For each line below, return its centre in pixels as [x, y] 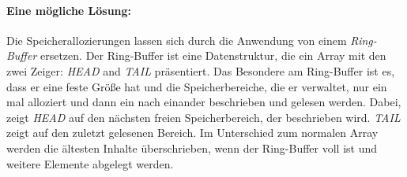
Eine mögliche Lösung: [69, 10]
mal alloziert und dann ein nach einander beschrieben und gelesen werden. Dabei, [204, 102]
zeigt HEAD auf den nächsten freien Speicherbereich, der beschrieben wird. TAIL [203, 117]
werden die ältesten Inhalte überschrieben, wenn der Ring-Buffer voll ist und [192, 147]
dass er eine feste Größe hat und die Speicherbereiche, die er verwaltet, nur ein [197, 86]
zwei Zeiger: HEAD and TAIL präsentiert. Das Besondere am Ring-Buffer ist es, [201, 70]
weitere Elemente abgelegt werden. [90, 163]
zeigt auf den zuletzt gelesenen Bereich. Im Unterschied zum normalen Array [192, 133]
